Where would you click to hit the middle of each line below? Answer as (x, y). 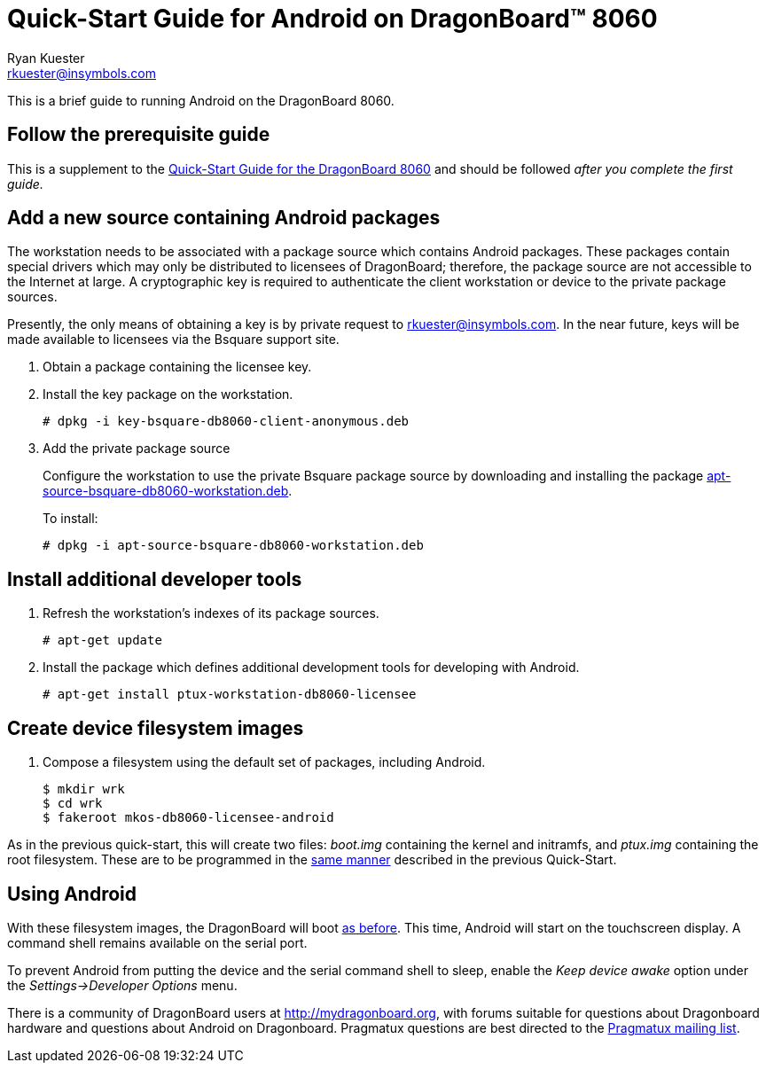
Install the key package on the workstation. (168, 394)
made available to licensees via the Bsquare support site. (173, 340)
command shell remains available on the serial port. (157, 942)
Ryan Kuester (46, 58)
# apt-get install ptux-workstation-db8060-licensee (230, 695)
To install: (70, 519)
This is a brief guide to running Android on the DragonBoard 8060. (201, 100)
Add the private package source (137, 449)
